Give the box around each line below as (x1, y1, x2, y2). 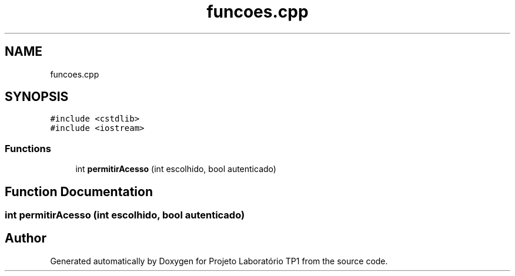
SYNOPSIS (5, 89, 69, 105)
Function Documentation (5, 184, 153, 199)
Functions (5, 142, 51, 154)
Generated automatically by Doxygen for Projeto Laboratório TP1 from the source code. (50, 255, 388, 266)
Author (5, 231, 46, 246)
